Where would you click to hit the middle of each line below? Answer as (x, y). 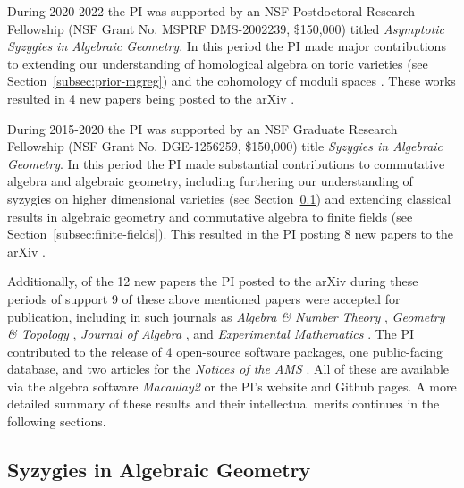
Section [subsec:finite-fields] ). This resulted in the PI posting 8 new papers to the (230, 234)
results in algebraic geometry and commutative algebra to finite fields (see (210, 216)
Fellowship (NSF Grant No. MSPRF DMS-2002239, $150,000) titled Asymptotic (226, 28)
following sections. (57, 421)
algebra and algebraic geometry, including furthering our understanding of (210, 181)
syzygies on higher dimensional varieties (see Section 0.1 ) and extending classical (229, 198)
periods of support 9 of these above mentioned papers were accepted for (204, 298)
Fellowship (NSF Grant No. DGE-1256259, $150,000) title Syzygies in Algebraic (225, 146)
